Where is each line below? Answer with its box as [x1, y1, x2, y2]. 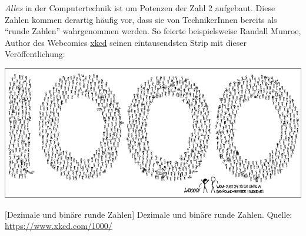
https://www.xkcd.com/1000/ [5, 220, 112, 232]
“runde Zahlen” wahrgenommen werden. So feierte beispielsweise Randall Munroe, [5, 25, 301, 37]
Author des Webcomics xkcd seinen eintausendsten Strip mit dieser [5, 36, 247, 48]
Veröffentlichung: [5, 48, 65, 60]
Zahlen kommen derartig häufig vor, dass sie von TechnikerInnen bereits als [5, 13, 277, 25]
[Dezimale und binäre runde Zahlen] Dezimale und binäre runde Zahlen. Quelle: [5, 208, 292, 220]
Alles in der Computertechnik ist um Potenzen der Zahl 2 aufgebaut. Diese [5, 2, 275, 14]
